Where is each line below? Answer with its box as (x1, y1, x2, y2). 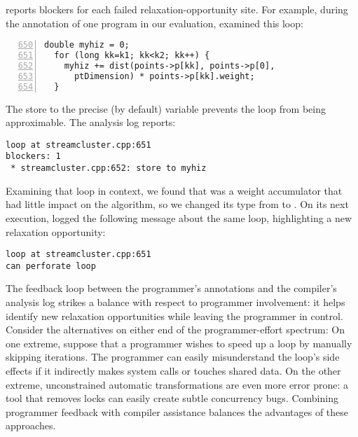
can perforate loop (6, 261, 96, 271)
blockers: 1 (6, 151, 61, 162)
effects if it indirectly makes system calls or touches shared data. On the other (6, 363, 341, 377)
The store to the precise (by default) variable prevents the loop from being (6, 101, 326, 116)
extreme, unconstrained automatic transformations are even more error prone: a (6, 377, 349, 391)
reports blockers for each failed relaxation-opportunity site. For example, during (6, 2, 348, 16)
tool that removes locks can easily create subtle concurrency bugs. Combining (6, 391, 338, 405)
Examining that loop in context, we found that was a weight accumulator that (6, 183, 343, 197)
